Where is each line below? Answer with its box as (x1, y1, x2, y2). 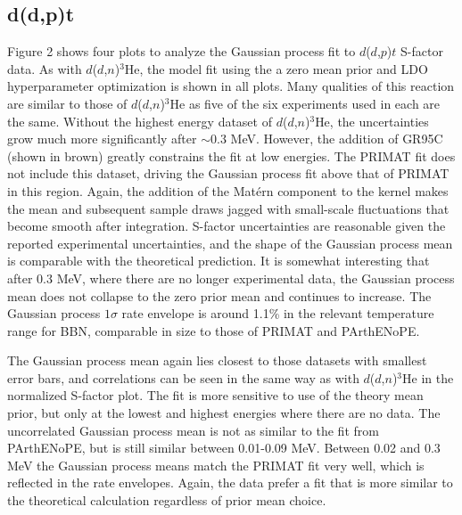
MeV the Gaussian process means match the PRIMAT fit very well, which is (7, 455, 425, 474)
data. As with (7, 59, 82, 78)
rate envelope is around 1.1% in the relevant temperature (121, 304, 434, 323)
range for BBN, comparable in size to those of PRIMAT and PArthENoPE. (7, 321, 420, 339)
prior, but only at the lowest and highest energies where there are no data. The (7, 404, 441, 422)
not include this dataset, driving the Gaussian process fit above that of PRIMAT (7, 164, 450, 183)
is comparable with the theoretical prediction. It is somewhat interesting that (7, 251, 430, 270)
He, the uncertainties (315, 111, 429, 130)
